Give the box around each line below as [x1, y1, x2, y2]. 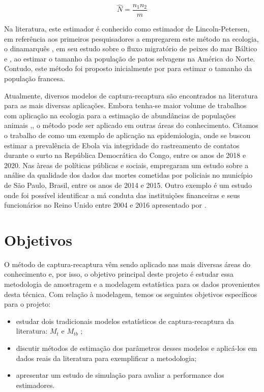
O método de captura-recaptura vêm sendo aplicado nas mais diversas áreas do [4, 258, 251, 269]
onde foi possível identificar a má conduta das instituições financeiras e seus [4, 189, 240, 200]
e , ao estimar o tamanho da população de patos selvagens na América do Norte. [4, 53, 255, 63]
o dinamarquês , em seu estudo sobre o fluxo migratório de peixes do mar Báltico [4, 43, 257, 54]
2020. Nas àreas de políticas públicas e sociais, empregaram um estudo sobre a [4, 159, 249, 170]
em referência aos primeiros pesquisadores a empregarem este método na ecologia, [4, 33, 259, 44]
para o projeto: [4, 299, 51, 309]
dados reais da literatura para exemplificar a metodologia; [16, 352, 197, 363]
